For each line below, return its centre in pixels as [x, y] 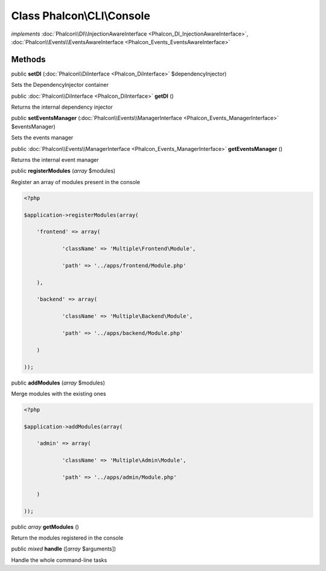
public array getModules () [45, 527]
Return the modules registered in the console [67, 538]
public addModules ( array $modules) [58, 383]
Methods [28, 59]
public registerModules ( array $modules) [63, 171]
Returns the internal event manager [55, 159]
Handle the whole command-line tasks [59, 560]
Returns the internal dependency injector [62, 107]
